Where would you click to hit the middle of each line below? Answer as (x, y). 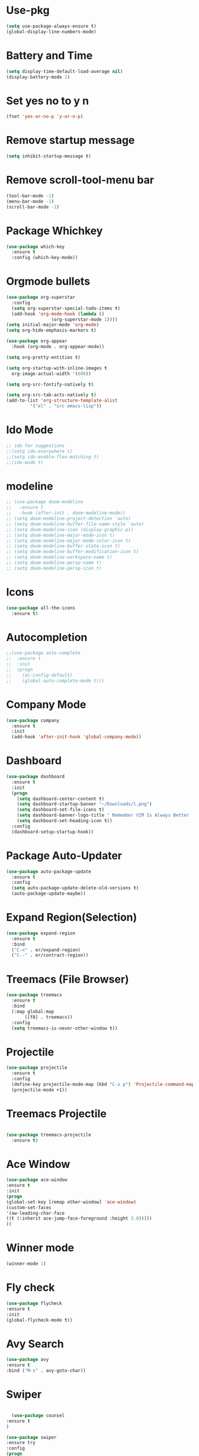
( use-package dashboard (36, 777)
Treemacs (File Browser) (68, 979)
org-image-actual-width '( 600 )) (52, 374)
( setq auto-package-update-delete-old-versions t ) (75, 888)
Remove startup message (70, 140)
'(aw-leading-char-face (36, 1213)
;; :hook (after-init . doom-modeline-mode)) (66, 513)
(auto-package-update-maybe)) (49, 894)
